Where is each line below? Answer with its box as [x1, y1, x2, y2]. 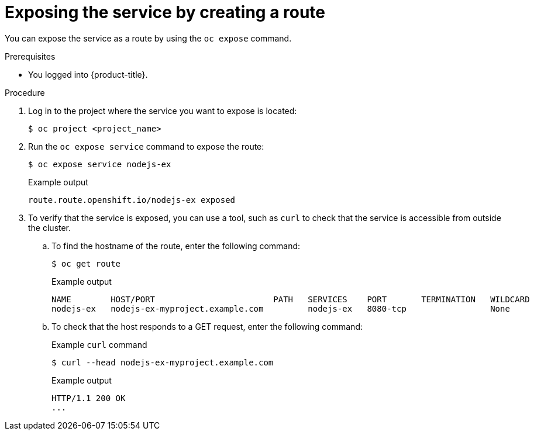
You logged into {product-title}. [28, 69, 148, 80]
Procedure [5, 87, 45, 98]
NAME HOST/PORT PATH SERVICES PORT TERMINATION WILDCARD [51, 294, 530, 304]
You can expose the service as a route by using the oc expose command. [5, 33, 292, 43]
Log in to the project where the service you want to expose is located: [28, 105, 297, 116]
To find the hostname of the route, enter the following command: [51, 240, 301, 251]
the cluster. [28, 222, 71, 233]
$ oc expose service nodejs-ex [28, 159, 171, 169]
